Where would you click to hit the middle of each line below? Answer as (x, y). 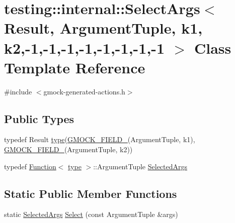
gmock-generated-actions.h (84, 91)
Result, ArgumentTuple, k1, (103, 28)
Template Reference (75, 67)
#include (18, 91)
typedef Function (30, 166)
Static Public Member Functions (91, 193)
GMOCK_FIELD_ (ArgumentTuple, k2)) (68, 149)
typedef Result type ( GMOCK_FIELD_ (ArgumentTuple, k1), (100, 139)
